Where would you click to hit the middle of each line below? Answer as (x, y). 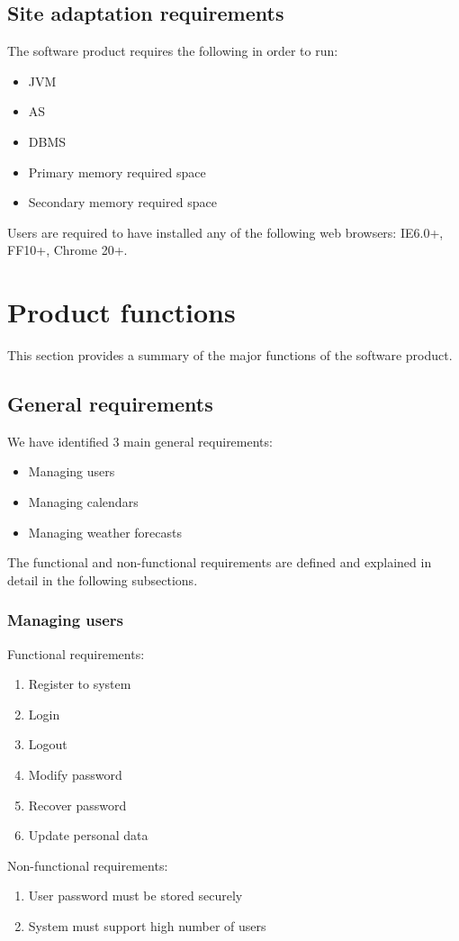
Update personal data (88, 835)
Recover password (77, 805)
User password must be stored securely (135, 896)
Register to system (80, 684)
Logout (48, 744)
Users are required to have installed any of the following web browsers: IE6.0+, (225, 232)
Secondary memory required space (122, 202)
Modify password (75, 775)
